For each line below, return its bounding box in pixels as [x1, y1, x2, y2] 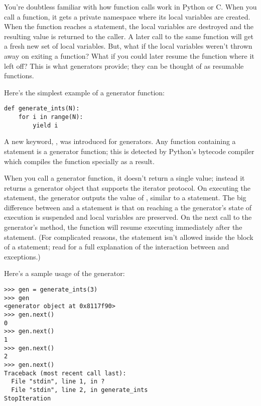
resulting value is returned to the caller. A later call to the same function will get [4, 31, 254, 41]
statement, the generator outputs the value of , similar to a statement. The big [4, 192, 246, 203]
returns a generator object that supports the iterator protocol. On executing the [4, 182, 250, 193]
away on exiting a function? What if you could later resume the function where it [4, 50, 254, 61]
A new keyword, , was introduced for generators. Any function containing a [4, 136, 236, 147]
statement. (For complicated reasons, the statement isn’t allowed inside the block [4, 231, 253, 242]
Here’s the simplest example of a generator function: [4, 87, 165, 97]
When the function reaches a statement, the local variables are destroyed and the [4, 21, 254, 32]
